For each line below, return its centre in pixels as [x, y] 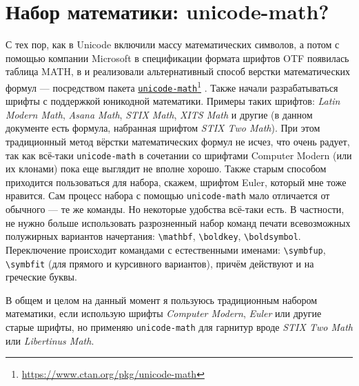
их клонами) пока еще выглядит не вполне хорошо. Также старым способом [166, 169]
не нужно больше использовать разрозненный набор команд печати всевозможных [178, 222]
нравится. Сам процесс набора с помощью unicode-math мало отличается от [168, 195]
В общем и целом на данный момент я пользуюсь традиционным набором [162, 299]
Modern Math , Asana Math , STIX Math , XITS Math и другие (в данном [159, 114]
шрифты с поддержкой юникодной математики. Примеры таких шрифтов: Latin [173, 101]
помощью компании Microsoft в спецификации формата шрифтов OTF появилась [177, 58]
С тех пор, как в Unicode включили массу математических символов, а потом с [173, 44]
